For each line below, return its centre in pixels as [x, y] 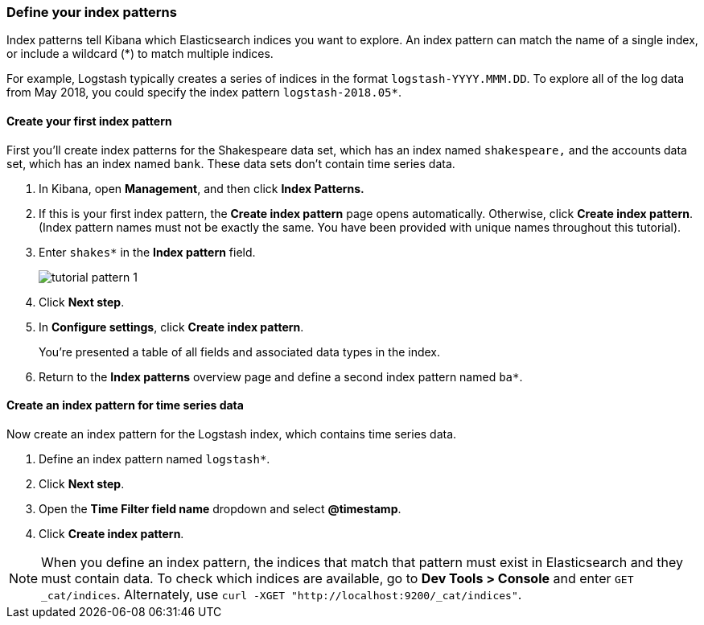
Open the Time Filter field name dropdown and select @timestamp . [220, 508]
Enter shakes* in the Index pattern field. [147, 252]
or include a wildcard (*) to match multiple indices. [140, 54]
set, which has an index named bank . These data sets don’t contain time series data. [231, 163]
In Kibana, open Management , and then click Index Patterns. [202, 188]
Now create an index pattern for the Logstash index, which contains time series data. [232, 434]
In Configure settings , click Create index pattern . [171, 327]
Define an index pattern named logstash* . [154, 458]
